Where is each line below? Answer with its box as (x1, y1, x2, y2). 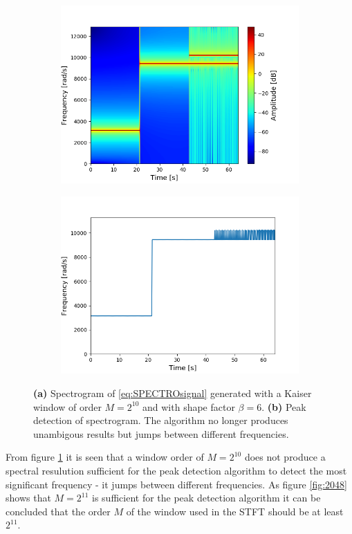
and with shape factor (142, 399, 235, 414)
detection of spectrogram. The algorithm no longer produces (33, 413, 288, 427)
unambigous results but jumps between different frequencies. (33, 426, 289, 441)
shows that (6, 490, 51, 505)
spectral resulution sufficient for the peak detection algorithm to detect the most (6, 463, 347, 477)
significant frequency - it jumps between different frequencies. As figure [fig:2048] (6, 477, 347, 491)
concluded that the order (6, 504, 111, 518)
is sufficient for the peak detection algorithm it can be (92, 490, 321, 505)
